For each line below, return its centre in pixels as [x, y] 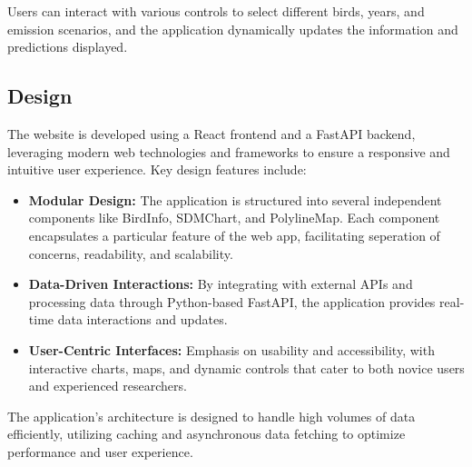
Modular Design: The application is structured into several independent [235, 199]
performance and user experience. [100, 451]
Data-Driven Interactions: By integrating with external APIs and [221, 284]
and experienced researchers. [108, 386]
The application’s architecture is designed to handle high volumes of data [211, 416]
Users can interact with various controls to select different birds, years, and [216, 11]
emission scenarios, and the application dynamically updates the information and [233, 29]
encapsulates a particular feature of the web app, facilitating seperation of [234, 235]
